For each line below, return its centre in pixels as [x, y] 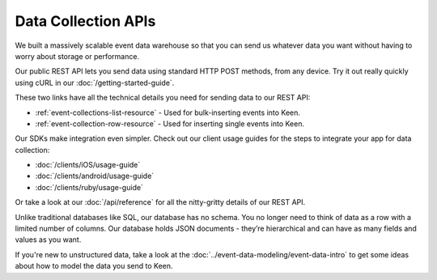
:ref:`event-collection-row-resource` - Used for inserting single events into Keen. [170, 123]
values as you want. [48, 240]
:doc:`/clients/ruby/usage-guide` [89, 187]
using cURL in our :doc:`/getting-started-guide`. [95, 83]
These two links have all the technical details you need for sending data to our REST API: [163, 98]
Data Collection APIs [85, 21]
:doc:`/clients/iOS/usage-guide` [88, 165]
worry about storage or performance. [77, 56]
